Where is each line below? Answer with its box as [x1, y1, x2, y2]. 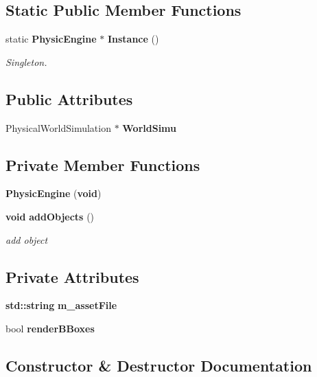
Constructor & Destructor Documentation [5, 354, 312, 376]
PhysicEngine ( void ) [5, 186, 102, 201]
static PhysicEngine [5, 32, 97, 46]
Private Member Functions [5, 154, 200, 175]
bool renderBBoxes [5, 321, 95, 335]
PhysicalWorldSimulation [5, 120, 111, 135]
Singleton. [5, 54, 47, 69]
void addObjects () [5, 209, 95, 223]
